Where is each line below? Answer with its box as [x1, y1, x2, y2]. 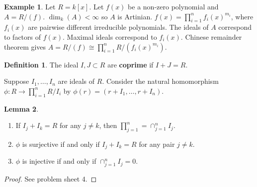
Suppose [4, 76, 29, 86]
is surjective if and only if [22, 138, 100, 149]
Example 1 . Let [4, 1, 56, 11]
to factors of [4, 31, 41, 42]
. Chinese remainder [180, 31, 242, 42]
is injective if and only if [22, 156, 96, 166]
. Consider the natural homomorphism [102, 76, 219, 86]
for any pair [139, 138, 175, 149]
